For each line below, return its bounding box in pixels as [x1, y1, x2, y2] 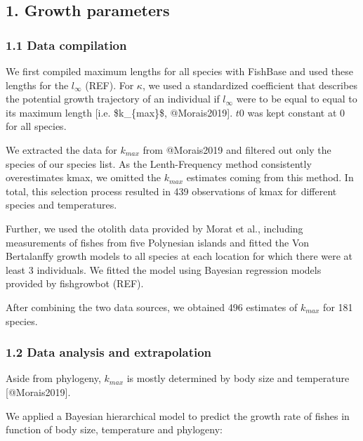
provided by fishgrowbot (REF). [6, 276, 144, 291]
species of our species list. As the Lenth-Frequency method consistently [6, 156, 312, 171]
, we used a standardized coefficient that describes [142, 77, 357, 92]
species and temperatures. [6, 197, 117, 212]
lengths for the [6, 77, 69, 92]
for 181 [323, 299, 353, 314]
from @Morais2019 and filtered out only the [143, 142, 331, 157]
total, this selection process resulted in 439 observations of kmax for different [6, 183, 337, 198]
